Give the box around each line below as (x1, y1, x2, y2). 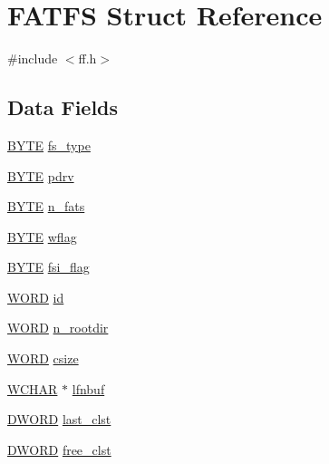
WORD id (7, 287, 64, 306)
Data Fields (7, 93, 119, 121)
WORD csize (7, 349, 79, 368)
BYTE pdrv (7, 166, 74, 185)
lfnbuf (72, 379, 105, 398)
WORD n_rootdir (7, 318, 109, 337)
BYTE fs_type (7, 135, 91, 154)
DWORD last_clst (7, 410, 111, 429)
